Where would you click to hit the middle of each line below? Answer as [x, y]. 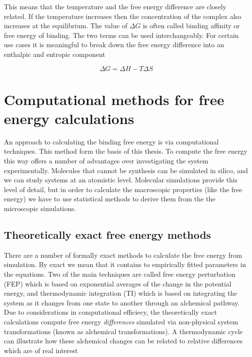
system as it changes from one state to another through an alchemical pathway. [122, 302]
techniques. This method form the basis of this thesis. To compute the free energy [126, 151]
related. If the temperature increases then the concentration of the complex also [123, 16]
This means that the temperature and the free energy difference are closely [115, 6]
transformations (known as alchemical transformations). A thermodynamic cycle [123, 331]
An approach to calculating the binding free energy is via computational [111, 141]
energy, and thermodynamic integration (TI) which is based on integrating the [121, 293]
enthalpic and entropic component [55, 54]
